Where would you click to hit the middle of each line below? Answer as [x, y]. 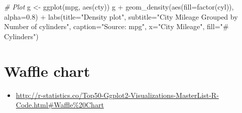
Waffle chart [47, 71]
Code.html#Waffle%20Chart [60, 105]
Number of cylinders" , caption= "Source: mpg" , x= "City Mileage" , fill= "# [116, 26]
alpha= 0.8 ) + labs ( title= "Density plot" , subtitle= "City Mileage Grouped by [121, 16]
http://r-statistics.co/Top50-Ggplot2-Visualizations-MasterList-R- [117, 95]
